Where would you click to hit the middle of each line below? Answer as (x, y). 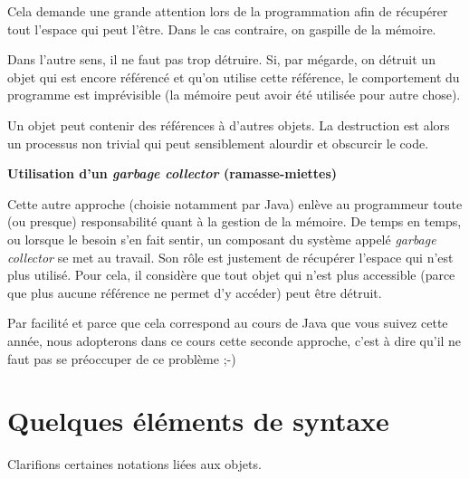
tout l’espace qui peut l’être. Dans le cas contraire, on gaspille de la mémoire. (222, 29)
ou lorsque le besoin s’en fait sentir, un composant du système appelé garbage (222, 239)
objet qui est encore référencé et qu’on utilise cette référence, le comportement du (234, 77)
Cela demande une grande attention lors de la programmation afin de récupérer (228, 11)
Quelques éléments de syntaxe (198, 421)
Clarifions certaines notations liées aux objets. (134, 464)
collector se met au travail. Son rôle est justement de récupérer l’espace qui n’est (230, 257)
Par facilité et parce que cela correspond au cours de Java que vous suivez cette (228, 323)
